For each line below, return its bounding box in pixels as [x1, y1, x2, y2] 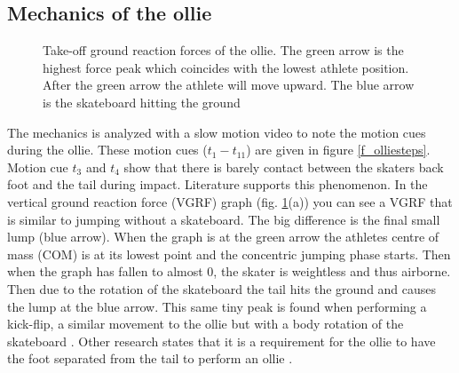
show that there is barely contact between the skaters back [123, 157, 444, 176]
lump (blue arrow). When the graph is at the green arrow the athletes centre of [7, 227, 439, 246]
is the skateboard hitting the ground [43, 92, 241, 111]
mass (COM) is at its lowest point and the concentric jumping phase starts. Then [7, 244, 451, 263]
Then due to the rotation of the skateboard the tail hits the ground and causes [7, 279, 437, 298]
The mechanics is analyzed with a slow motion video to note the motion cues [7, 123, 426, 141]
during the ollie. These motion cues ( [7, 140, 208, 159]
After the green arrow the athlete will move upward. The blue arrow [43, 75, 415, 94]
